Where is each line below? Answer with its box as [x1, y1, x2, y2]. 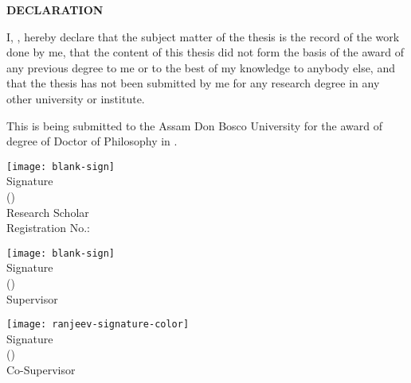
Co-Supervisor [6, 362, 76, 378]
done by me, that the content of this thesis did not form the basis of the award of [6, 44, 405, 60]
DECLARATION [6, 2, 104, 17]
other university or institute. [6, 90, 145, 106]
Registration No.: [6, 219, 90, 236]
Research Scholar [6, 203, 89, 220]
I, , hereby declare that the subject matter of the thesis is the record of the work [6, 28, 400, 44]
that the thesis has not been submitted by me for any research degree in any [6, 75, 380, 91]
